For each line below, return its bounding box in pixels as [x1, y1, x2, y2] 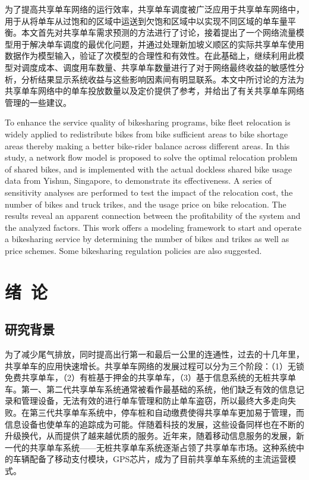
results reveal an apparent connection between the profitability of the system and [5, 209, 301, 222]
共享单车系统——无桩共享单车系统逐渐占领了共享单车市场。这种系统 [29, 441, 296, 453]
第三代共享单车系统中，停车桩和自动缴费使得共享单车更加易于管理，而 [29, 406, 304, 419]
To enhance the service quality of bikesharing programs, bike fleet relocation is [5, 116, 291, 128]
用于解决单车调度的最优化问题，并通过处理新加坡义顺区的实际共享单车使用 [12, 37, 304, 50]
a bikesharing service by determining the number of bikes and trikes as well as [5, 233, 289, 245]
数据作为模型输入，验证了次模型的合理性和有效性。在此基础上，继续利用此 [5, 49, 296, 62]
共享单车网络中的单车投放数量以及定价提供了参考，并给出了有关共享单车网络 [5, 84, 304, 97]
